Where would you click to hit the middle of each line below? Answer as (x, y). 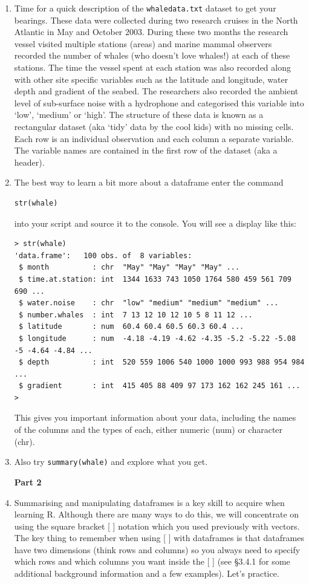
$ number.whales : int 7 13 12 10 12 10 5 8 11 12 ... (135, 315)
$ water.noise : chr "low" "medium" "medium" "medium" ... (148, 303)
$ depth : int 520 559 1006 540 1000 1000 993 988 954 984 (161, 362)
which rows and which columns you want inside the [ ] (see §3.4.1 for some (152, 561)
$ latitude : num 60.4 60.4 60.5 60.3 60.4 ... (131, 327)
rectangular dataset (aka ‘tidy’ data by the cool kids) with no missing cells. (154, 126)
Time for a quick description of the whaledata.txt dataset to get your (145, 8)
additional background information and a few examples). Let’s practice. (147, 573)
